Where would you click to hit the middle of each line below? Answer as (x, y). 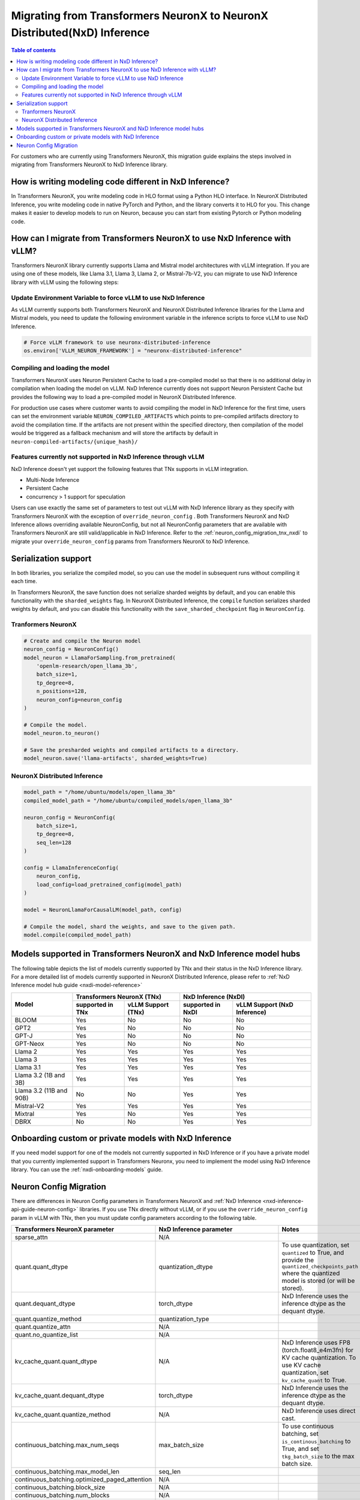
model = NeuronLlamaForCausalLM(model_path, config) (103, 910)
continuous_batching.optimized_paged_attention (83, 1480)
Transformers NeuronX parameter (64, 1229)
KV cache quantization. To (319, 1358)
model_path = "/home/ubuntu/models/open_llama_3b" (100, 792)
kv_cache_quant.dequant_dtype (59, 1396)
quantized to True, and (313, 1253)
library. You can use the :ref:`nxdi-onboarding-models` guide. (87, 1169)
